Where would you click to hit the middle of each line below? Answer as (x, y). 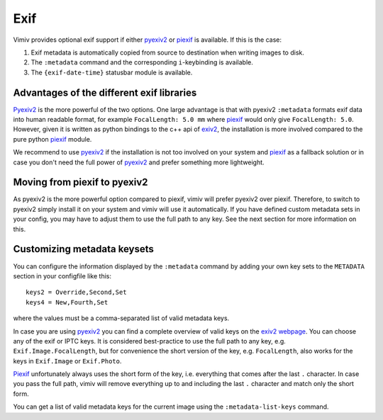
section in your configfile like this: (62, 276)
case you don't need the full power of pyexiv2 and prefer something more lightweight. (139, 162)
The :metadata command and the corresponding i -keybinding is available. (142, 62)
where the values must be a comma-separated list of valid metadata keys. (121, 318)
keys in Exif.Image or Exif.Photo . (67, 361)
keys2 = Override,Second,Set (76, 293)
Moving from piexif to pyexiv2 (81, 182)
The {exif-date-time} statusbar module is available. (112, 72)
